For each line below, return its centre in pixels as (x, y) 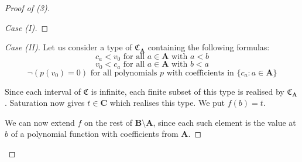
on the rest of (108, 122)
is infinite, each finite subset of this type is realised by (188, 91)
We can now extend (40, 122)
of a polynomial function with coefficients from (95, 134)
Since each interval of (43, 91)
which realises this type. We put (167, 103)
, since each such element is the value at (224, 122)
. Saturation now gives (45, 103)
